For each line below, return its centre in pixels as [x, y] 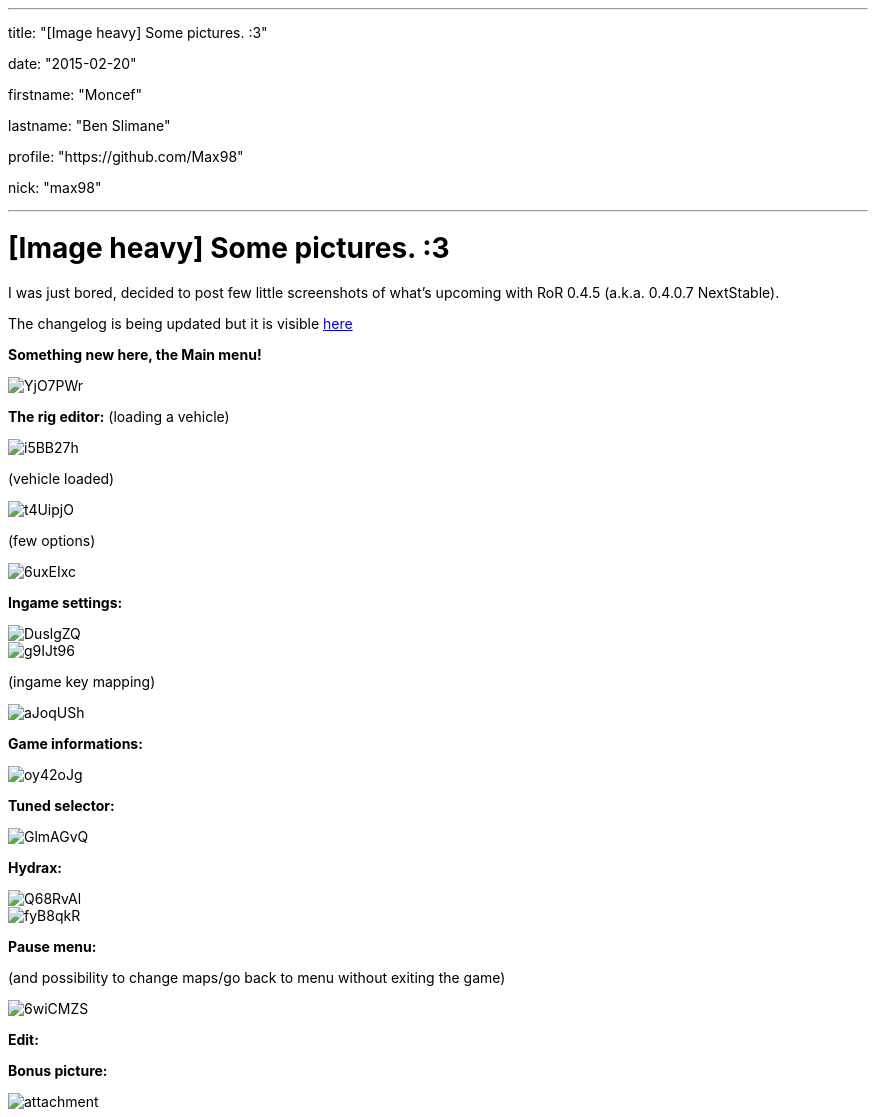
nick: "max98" [55, 187]
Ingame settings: [65, 602]
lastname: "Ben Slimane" [89, 125]
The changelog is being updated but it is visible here [180, 323]
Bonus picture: [58, 1070]
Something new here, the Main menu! [135, 354]
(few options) [52, 540]
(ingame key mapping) [82, 681]
